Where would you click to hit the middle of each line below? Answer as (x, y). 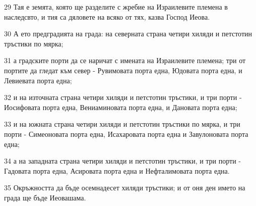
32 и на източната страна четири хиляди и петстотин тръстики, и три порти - (123, 97)
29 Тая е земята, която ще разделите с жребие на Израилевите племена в (116, 7)
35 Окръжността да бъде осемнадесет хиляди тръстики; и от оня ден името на (125, 188)
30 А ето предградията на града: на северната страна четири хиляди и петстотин (128, 34)
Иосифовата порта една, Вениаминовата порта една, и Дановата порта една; (121, 107)
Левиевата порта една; (38, 80)
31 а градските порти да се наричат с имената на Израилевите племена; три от (125, 60)
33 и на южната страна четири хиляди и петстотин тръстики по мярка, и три (122, 124)
